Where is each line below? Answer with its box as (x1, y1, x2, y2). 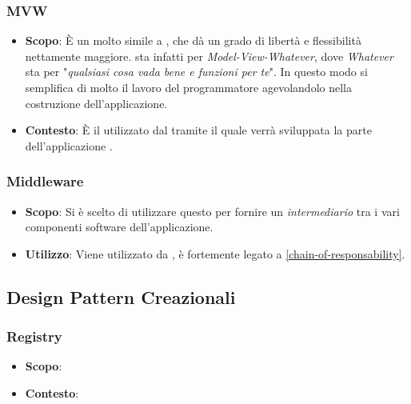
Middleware (6, 171, 84, 191)
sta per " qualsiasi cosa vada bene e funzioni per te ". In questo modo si (25, 63, 368, 80)
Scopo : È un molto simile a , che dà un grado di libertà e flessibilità (25, 32, 361, 49)
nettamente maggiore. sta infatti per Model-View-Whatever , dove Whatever (25, 47, 393, 64)
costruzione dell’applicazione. (25, 94, 168, 111)
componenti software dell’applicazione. (25, 218, 213, 235)
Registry (6, 326, 62, 346)
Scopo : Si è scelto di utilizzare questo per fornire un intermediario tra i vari (25, 202, 400, 219)
